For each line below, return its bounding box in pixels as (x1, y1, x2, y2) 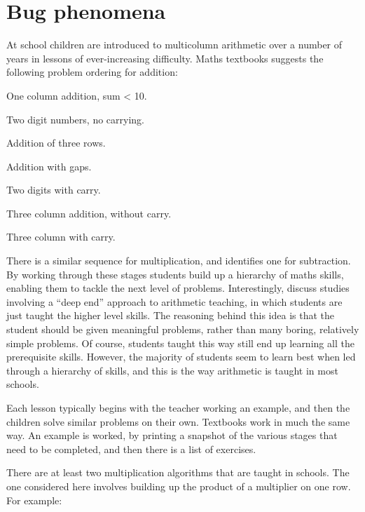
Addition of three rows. (6, 135, 106, 150)
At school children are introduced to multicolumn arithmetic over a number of (6, 37, 343, 52)
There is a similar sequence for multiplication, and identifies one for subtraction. (6, 253, 351, 268)
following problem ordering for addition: (6, 65, 178, 79)
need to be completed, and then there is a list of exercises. (6, 441, 256, 456)
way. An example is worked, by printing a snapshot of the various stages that (6, 428, 338, 443)
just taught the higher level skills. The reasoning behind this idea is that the (6, 308, 335, 323)
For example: (6, 492, 62, 507)
